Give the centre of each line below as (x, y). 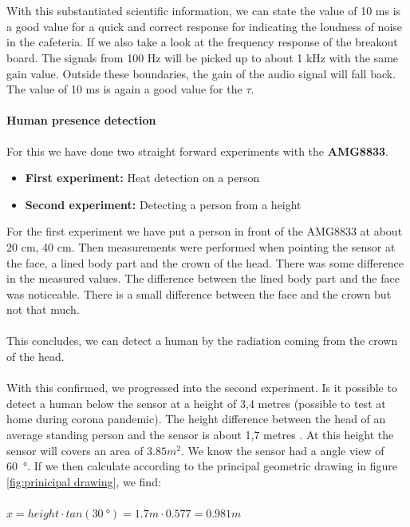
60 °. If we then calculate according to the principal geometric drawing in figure (202, 466)
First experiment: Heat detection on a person (142, 178)
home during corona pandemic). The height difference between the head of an (196, 419)
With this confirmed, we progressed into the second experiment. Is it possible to (202, 388)
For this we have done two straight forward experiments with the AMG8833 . (197, 151)
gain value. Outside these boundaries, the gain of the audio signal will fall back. (201, 73)
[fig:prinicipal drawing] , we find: (84, 481)
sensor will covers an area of (75, 450)
